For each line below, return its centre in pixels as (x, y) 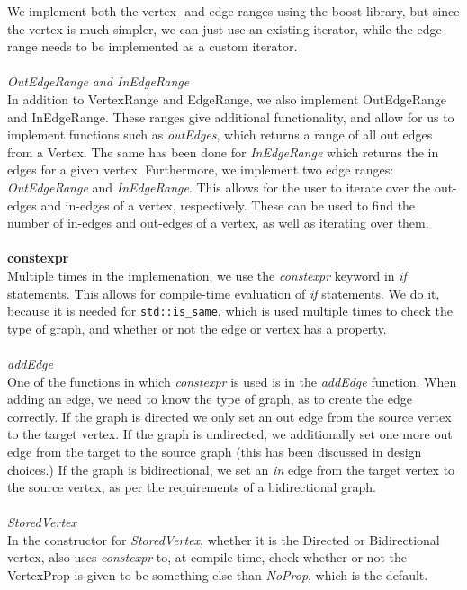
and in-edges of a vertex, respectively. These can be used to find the (228, 205)
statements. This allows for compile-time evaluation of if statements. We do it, (224, 293)
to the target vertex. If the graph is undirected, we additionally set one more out (230, 434)
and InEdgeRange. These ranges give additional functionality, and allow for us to (231, 116)
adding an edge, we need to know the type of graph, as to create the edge (210, 399)
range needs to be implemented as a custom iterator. (153, 46)
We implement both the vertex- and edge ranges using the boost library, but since (233, 11)
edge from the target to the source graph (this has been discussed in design (215, 451)
